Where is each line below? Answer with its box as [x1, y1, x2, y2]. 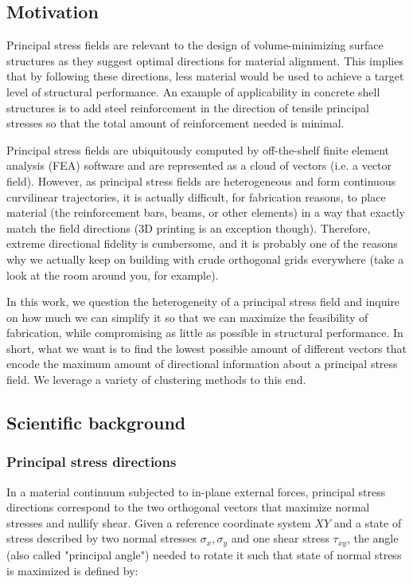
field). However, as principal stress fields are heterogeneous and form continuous [6, 172, 396, 189]
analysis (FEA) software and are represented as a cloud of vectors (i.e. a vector [6, 157, 392, 174]
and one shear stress [231, 530, 329, 547]
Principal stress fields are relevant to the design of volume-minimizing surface [6, 37, 384, 53]
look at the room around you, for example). [6, 266, 219, 283]
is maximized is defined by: [6, 562, 138, 578]
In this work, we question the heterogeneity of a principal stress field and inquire [6, 293, 400, 310]
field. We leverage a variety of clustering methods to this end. [6, 371, 306, 388]
